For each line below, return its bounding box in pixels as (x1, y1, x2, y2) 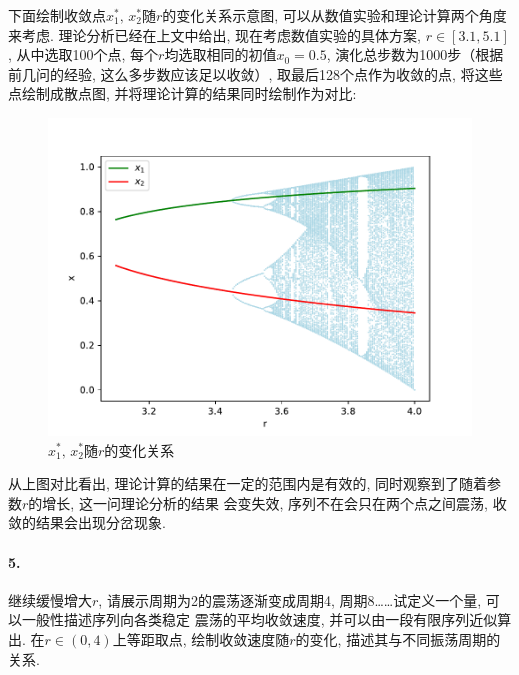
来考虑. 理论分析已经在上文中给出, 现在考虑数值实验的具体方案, (8, 24, 421, 45)
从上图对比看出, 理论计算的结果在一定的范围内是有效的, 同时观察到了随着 (8, 473, 488, 494)
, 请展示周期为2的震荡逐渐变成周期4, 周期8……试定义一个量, (98, 589, 482, 610)
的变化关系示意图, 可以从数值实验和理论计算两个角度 (162, 5, 507, 25)
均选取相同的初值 (164, 44, 277, 65)
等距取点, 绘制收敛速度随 (126, 628, 290, 649)
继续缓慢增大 (8, 589, 92, 610)
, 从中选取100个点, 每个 (8, 44, 159, 65)
